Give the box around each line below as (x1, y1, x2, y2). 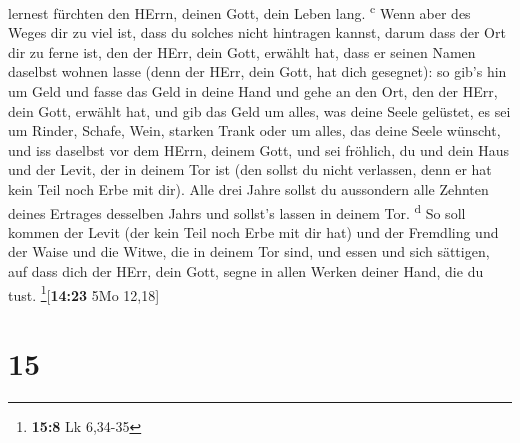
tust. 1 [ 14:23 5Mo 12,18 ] (8, 281, 160, 305)
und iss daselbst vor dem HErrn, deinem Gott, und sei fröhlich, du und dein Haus (8, 139, 510, 160)
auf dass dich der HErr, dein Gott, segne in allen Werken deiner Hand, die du (8, 261, 484, 282)
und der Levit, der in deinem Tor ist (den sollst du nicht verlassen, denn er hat (8, 159, 492, 180)
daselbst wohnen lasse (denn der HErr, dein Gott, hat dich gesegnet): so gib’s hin (8, 61, 507, 82)
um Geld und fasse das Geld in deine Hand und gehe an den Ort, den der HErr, (8, 81, 498, 102)
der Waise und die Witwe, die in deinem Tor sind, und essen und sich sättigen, (8, 241, 490, 262)
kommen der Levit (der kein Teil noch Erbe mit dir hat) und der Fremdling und (8, 221, 499, 242)
